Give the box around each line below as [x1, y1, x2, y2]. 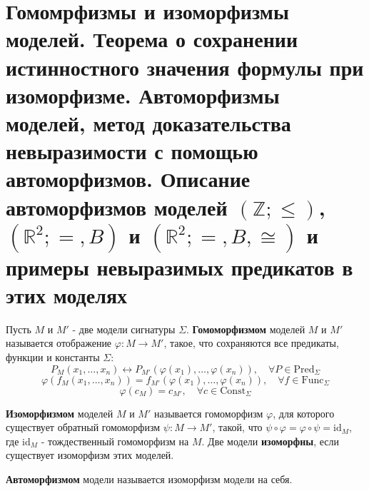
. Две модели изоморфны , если [201, 433, 339, 448]
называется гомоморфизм [153, 405, 263, 420]
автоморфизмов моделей [6, 192, 228, 221]
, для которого [273, 405, 335, 420]
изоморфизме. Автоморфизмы [6, 80, 280, 109]
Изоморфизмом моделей [6, 405, 113, 420]
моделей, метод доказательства [6, 108, 291, 137]
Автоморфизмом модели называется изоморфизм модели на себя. [6, 471, 293, 486]
